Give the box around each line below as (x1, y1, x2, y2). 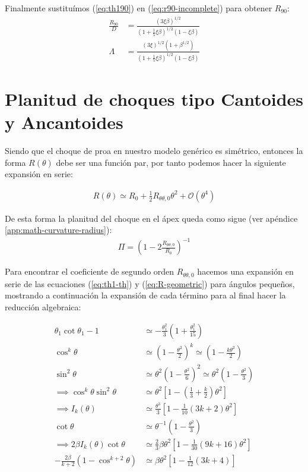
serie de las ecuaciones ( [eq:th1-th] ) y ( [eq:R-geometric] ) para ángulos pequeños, (5, 277, 295, 290)
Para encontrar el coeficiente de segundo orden (5, 265, 174, 278)
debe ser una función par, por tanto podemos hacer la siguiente (56, 156, 286, 168)
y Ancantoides (5, 109, 123, 134)
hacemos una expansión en (197, 265, 294, 278)
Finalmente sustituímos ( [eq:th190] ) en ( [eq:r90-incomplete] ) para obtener (5, 2, 272, 14)
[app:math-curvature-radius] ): (5, 224, 112, 236)
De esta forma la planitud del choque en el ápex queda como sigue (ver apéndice (5, 212, 298, 224)
